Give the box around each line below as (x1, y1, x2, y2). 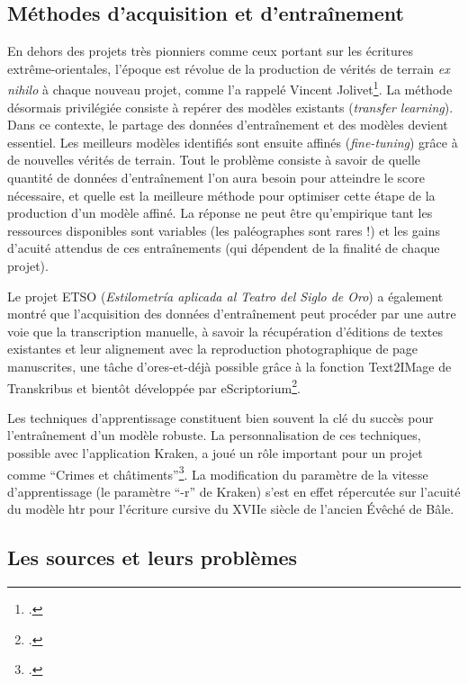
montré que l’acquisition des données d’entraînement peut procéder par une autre (7, 304, 456, 323)
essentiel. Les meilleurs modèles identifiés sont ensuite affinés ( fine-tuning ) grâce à (7, 132, 458, 151)
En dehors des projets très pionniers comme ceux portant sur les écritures (7, 41, 414, 60)
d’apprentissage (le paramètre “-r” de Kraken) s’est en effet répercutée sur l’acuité (7, 481, 461, 500)
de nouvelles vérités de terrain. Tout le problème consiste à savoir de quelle (7, 150, 421, 169)
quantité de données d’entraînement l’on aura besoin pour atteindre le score (7, 168, 426, 187)
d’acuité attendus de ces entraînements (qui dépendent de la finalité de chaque (7, 238, 440, 257)
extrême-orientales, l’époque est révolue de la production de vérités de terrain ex (7, 58, 450, 77)
